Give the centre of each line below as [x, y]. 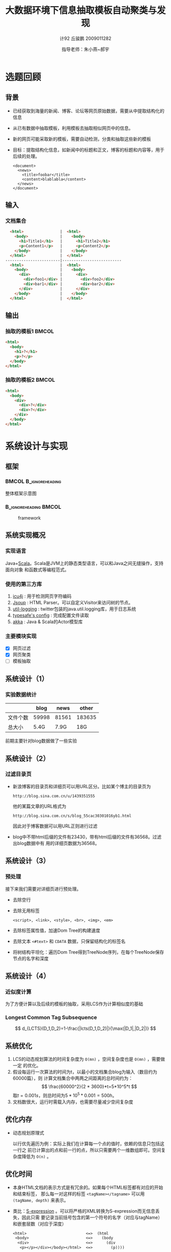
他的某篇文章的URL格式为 [39, 806]
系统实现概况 [25, 535]
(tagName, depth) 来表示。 [40, 1200]
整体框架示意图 [21, 493]
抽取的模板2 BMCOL [30, 380]
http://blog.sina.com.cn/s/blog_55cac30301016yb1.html [72, 816]
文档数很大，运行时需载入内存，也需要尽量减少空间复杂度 [73, 1102]
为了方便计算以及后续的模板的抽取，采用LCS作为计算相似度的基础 [74, 1004]
